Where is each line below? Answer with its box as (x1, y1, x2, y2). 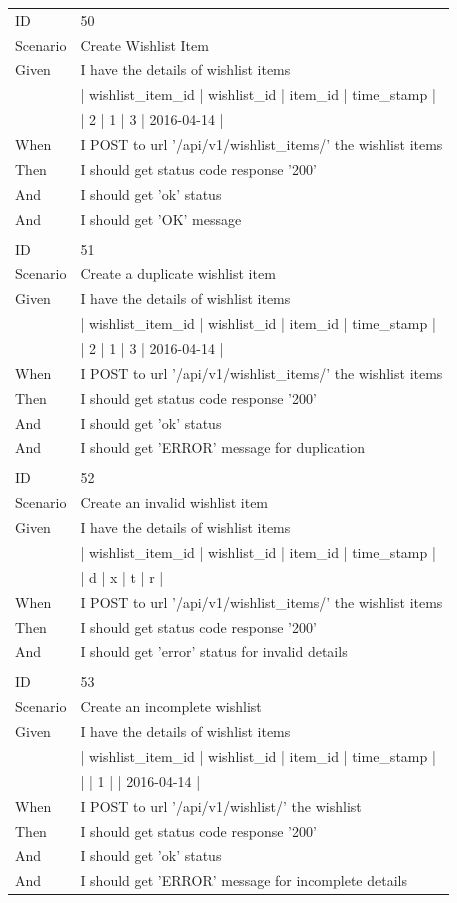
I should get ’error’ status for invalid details (80, 641, 348, 662)
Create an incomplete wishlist (80, 696, 262, 717)
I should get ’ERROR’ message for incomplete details (80, 870, 407, 891)
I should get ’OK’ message (80, 208, 242, 229)
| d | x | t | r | (80, 566, 164, 587)
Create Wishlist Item (80, 34, 209, 55)
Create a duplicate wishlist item (80, 263, 276, 284)
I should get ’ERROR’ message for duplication (80, 437, 365, 458)
